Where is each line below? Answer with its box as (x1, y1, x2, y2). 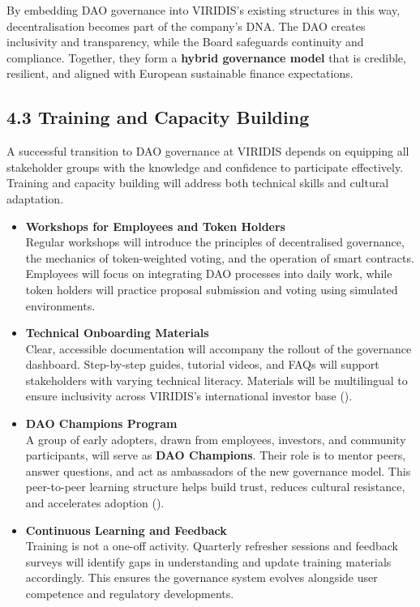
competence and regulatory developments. (25, 585, 234, 602)
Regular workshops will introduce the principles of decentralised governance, (25, 233, 405, 250)
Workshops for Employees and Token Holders (25, 217, 285, 234)
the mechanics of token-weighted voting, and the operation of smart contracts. (25, 249, 414, 266)
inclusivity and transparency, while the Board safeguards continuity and (6, 33, 364, 50)
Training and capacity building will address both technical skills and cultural (6, 174, 389, 191)
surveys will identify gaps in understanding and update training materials (25, 553, 392, 570)
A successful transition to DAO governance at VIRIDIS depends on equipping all (6, 143, 409, 160)
